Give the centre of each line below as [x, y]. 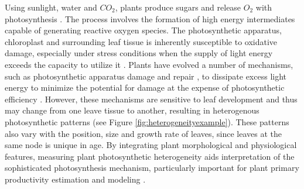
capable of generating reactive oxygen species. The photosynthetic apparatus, [143, 30]
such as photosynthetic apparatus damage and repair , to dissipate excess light [146, 76]
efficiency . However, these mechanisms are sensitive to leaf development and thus [151, 99]
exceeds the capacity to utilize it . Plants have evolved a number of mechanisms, [149, 64]
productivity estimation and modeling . [75, 179]
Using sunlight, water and [51, 7]
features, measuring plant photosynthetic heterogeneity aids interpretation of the [150, 156]
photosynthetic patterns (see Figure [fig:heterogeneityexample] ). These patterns [147, 121]
